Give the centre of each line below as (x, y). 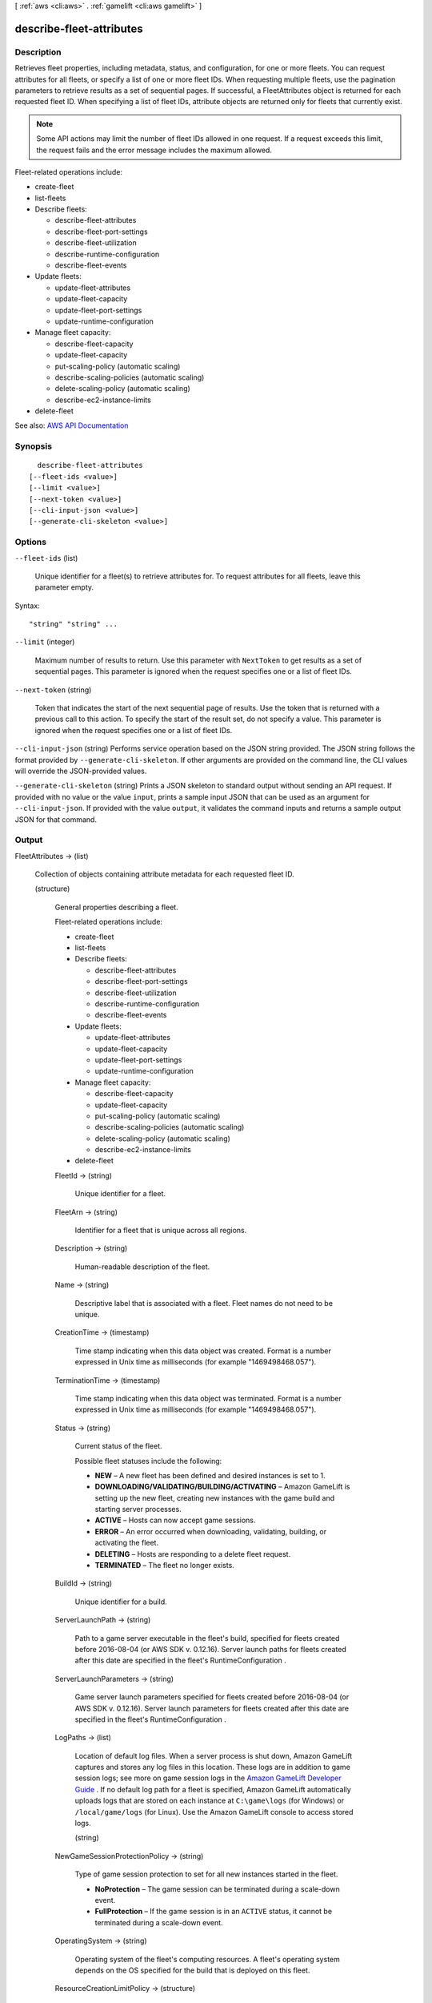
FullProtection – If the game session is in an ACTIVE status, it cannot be (213, 1912)
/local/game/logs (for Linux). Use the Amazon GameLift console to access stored (214, 1812)
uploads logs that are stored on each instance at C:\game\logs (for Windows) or (210, 1801)
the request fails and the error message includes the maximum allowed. (154, 150)
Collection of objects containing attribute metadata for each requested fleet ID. (165, 874)
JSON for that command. (56, 819)
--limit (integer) (45, 642)
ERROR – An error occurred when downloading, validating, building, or (211, 1531)
